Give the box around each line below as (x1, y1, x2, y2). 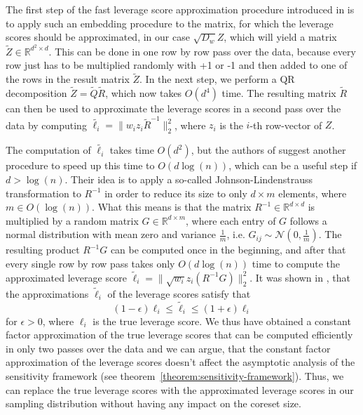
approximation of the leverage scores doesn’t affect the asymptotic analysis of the (6, 355, 355, 369)
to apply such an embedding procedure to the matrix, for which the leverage (6, 15, 334, 30)
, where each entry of (186, 213, 276, 228)
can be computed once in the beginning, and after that (110, 242, 346, 257)
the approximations (6, 286, 89, 301)
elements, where (278, 185, 347, 200)
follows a (289, 213, 327, 228)
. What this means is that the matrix (92, 199, 252, 214)
